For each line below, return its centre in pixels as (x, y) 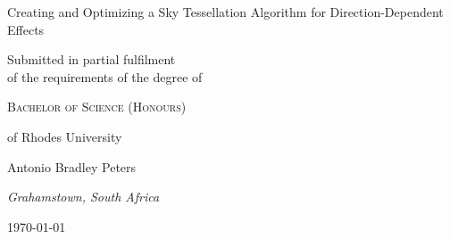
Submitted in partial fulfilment (92, 59)
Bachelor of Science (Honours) (97, 107)
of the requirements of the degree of (105, 76)
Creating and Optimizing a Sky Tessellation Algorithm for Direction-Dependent (225, 12)
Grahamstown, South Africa (83, 197)
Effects (26, 29)
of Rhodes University (65, 136)
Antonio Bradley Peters (72, 166)
